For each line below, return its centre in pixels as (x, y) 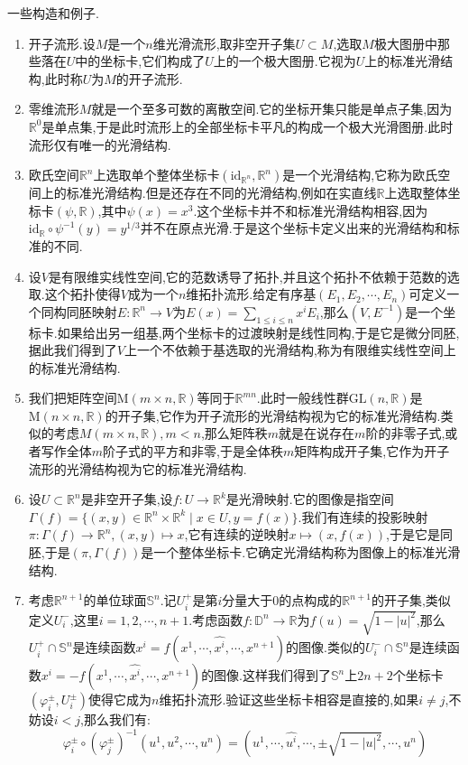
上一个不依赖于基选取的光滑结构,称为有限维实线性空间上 (290, 350)
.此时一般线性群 (303, 398)
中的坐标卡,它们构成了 (140, 61)
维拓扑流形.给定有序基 (251, 294)
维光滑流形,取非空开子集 (224, 43)
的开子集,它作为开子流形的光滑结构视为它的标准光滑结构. (273, 415)
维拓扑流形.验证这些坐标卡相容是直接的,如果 (289, 700)
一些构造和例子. (53, 13)
